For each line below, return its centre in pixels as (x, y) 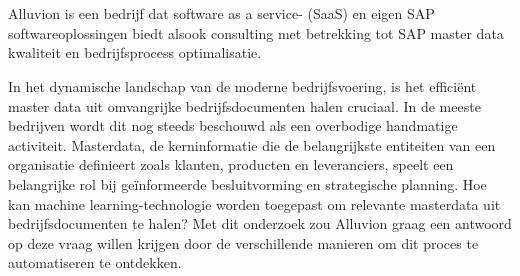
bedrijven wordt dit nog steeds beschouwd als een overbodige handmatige (233, 125)
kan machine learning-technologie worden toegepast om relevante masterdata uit (254, 203)
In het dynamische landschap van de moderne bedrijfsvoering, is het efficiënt (242, 85)
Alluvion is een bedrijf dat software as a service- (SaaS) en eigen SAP (221, 13)
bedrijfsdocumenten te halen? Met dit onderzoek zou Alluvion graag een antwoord (260, 223)
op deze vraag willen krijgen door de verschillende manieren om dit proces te (243, 242)
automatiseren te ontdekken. (95, 262)
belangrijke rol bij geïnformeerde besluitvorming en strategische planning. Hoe (247, 183)
